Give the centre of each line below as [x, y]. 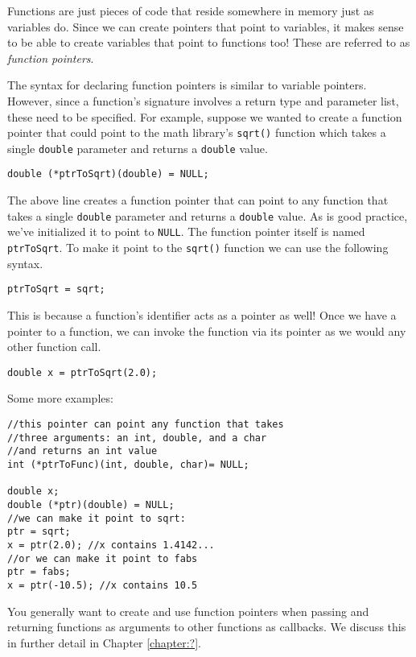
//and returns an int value [82, 451]
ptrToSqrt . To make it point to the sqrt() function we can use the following [198, 248]
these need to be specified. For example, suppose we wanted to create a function [205, 116]
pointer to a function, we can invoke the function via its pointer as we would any [207, 331]
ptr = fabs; [39, 572]
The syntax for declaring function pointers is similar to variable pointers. [187, 85]
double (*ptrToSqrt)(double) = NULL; [108, 174]
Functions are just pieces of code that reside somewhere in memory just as [191, 10]
